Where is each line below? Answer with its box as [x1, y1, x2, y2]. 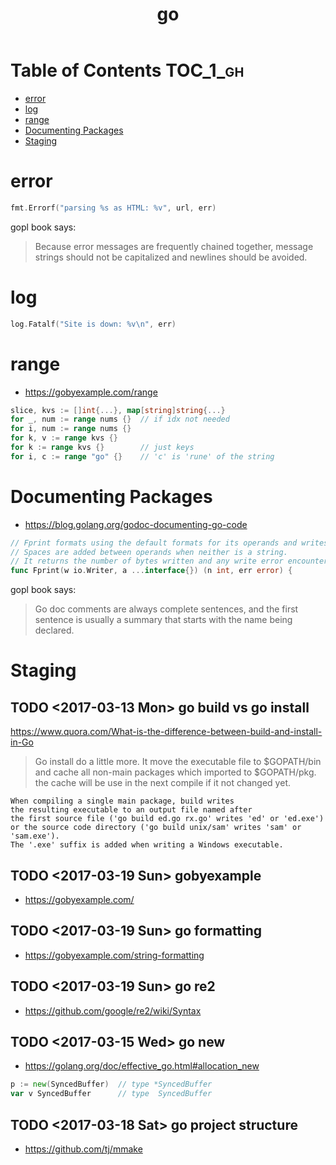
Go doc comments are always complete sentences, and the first [34, 603, 299, 615]
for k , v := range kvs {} [10, 433, 118, 443]
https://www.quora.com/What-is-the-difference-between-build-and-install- [10, 726, 323, 738]
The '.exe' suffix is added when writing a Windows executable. [10, 840, 284, 850]
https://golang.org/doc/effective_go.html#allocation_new [24, 1060, 260, 1072]
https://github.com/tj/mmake [24, 1143, 143, 1155]
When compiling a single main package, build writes [10, 796, 235, 807]
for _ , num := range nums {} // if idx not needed [10, 414, 230, 425]
